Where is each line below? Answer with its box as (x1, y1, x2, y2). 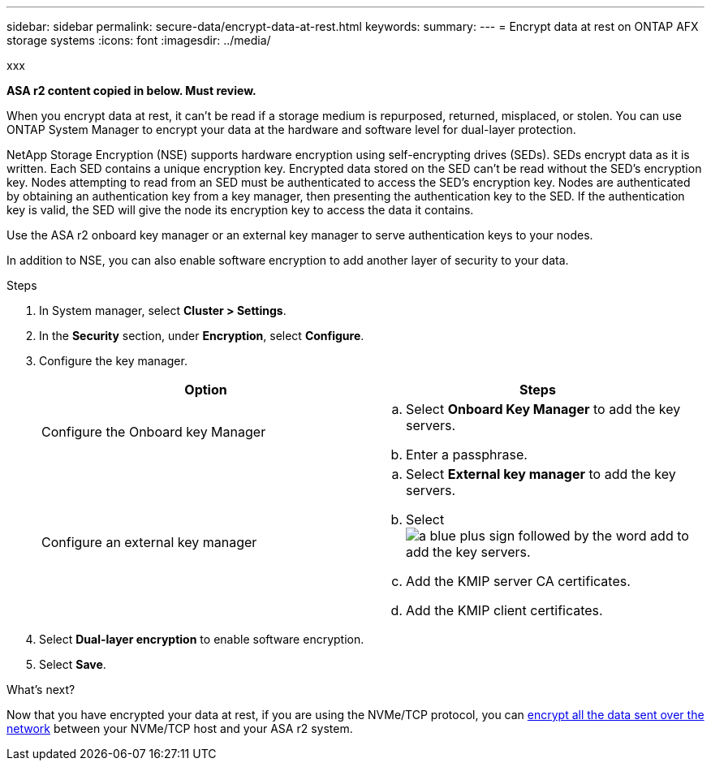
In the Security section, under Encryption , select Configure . (39, 329, 364, 343)
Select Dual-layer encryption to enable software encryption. (39, 632, 364, 646)
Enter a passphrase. (406, 446, 528, 463)
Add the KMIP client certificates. (406, 602, 603, 618)
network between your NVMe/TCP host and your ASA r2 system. (6, 722, 353, 735)
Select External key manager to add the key (406, 466, 676, 482)
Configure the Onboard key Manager (41, 424, 266, 440)
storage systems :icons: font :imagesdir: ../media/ (6, 33, 271, 47)
